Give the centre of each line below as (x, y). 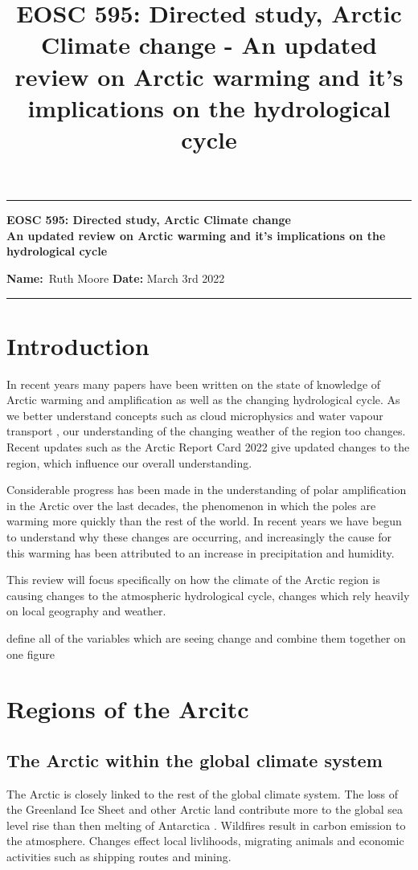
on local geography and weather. (86, 611)
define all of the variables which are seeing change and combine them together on (206, 637)
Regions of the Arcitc (128, 709)
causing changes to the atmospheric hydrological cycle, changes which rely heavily (208, 595)
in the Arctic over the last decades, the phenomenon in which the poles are (191, 505)
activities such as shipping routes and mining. (119, 857)
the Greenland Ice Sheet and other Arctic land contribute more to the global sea (205, 809)
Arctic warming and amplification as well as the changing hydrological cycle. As (203, 400)
